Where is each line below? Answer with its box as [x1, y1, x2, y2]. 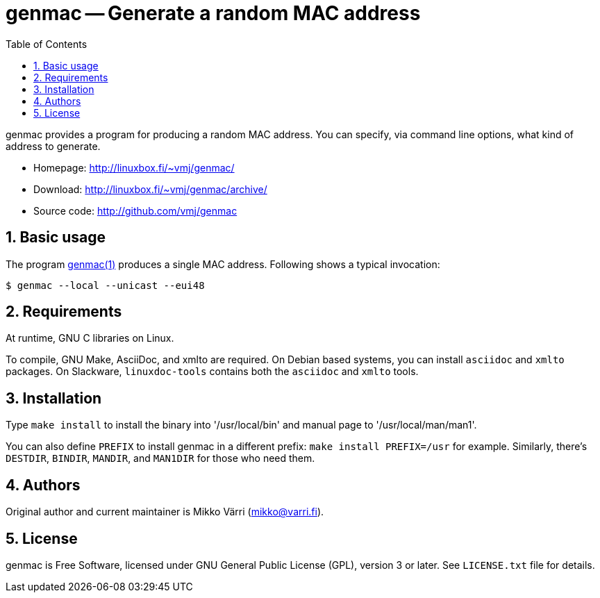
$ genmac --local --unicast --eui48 [6, 279, 205, 291]
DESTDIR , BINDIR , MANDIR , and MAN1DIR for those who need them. [6, 452, 315, 465]
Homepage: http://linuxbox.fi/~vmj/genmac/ [33, 161, 235, 174]
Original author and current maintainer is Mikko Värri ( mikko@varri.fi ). [6, 506, 324, 518]
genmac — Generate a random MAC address [6, 1, 421, 25]
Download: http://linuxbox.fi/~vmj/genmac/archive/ [33, 183, 267, 195]
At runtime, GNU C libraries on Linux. [6, 332, 174, 344]
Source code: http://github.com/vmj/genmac [33, 204, 237, 217]
